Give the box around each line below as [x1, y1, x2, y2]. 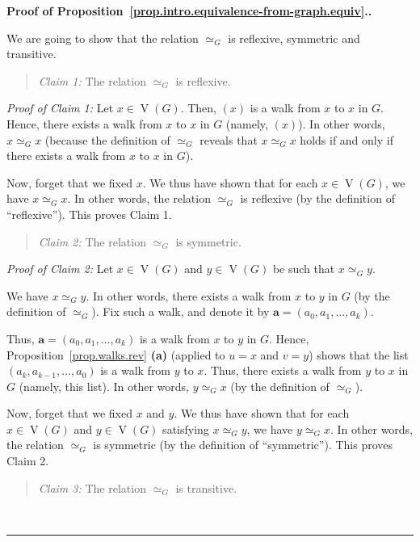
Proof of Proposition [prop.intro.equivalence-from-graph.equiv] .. [6, 2, 372, 19]
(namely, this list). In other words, [19, 377, 189, 394]
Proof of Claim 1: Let [6, 99, 114, 116]
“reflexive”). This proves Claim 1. [6, 205, 172, 222]
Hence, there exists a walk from [6, 115, 162, 132]
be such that [272, 260, 335, 277]
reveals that [199, 131, 258, 148]
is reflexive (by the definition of [240, 190, 395, 207]
